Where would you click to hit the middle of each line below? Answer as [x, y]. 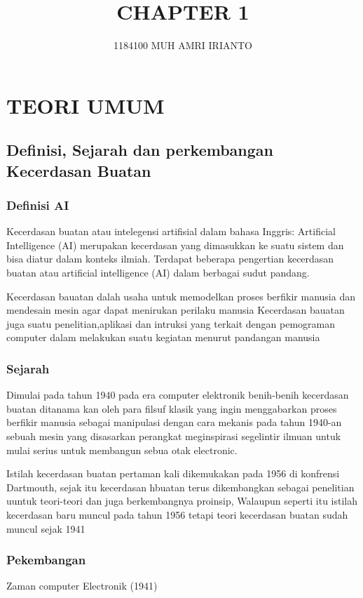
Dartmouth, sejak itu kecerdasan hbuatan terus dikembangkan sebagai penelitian [180, 487]
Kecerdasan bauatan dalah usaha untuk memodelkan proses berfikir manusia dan [181, 296]
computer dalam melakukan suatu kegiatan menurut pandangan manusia [163, 337]
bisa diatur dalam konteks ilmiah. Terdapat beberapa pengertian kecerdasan [170, 259]
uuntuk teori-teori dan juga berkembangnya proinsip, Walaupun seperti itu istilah [182, 501]
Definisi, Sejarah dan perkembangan [140, 150]
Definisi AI [38, 205]
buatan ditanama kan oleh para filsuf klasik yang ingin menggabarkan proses [172, 408]
